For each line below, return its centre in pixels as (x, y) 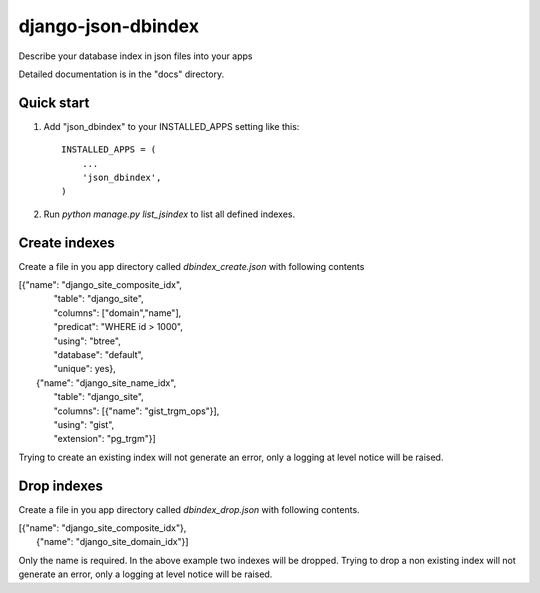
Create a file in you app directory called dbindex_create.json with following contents (191, 266)
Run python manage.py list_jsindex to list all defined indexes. (169, 214)
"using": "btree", (87, 341)
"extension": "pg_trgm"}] (105, 439)
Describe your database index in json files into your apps (136, 56)
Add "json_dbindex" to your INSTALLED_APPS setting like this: (171, 126)
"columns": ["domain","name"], (117, 312)
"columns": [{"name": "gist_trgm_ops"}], (136, 411)
